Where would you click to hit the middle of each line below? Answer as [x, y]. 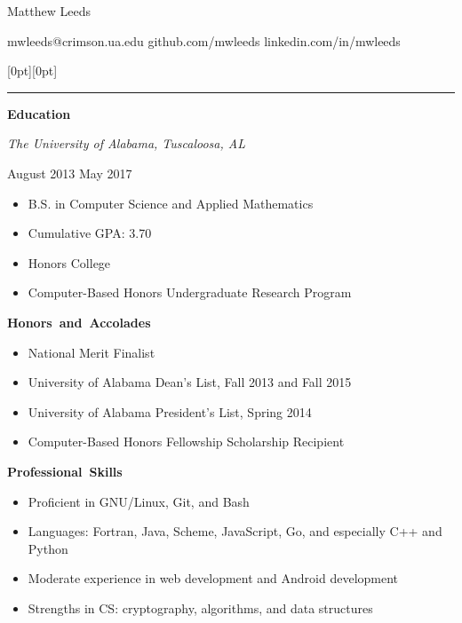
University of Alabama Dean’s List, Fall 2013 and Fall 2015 [190, 382]
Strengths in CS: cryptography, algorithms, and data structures [200, 607]
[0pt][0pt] [32, 71]
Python [48, 548]
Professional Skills [65, 471]
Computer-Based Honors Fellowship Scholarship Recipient [186, 442]
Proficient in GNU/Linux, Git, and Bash [139, 501]
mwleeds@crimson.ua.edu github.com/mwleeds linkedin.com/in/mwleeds [204, 40]
